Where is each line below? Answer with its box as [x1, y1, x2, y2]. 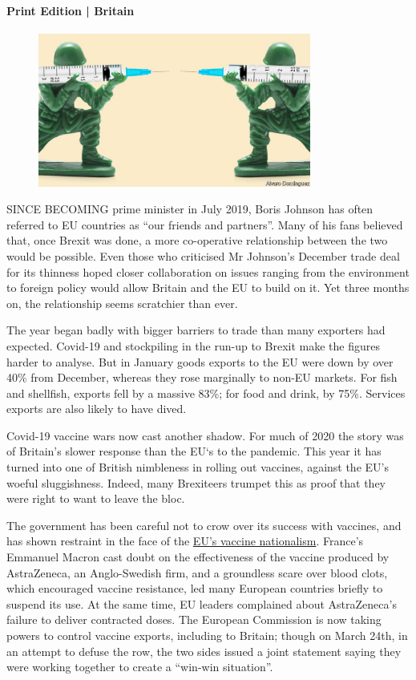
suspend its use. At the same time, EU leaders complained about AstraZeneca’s [6, 595, 397, 612]
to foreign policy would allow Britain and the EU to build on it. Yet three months [6, 279, 410, 296]
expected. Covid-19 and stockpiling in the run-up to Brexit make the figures [6, 337, 380, 354]
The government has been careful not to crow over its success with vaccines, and [6, 516, 402, 533]
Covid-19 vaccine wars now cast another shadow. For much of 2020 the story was [6, 427, 404, 443]
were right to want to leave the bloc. [6, 490, 185, 507]
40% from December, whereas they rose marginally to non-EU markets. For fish [6, 369, 398, 386]
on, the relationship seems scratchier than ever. [6, 294, 238, 311]
